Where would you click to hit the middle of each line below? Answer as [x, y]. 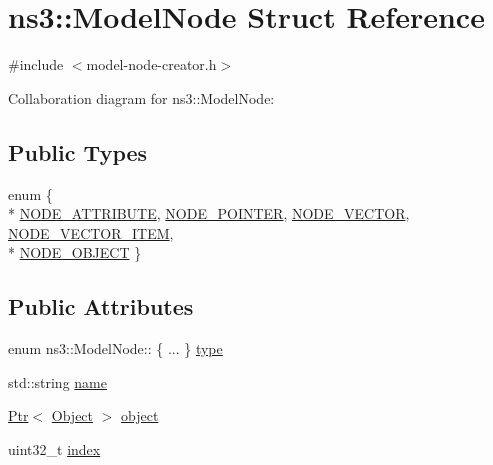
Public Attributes [101, 306]
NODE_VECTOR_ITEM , [91, 232]
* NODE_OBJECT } [75, 252]
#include [36, 64]
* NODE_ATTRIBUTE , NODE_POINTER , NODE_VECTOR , [209, 213]
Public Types [78, 151]
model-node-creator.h [151, 64]
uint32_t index [54, 448]
